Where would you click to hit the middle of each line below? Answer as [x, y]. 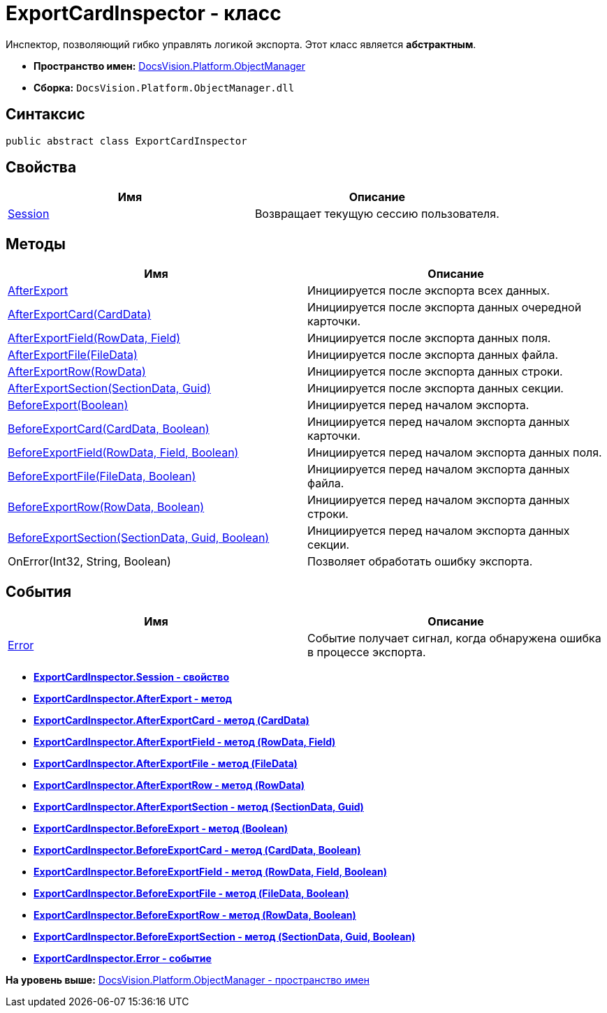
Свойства [41, 168]
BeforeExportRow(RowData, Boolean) [106, 507]
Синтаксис [45, 114]
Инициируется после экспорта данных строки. [435, 372]
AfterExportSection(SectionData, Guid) [109, 389]
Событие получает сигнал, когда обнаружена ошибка [454, 638]
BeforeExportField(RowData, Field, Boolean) [123, 453]
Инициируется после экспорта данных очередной [445, 308]
